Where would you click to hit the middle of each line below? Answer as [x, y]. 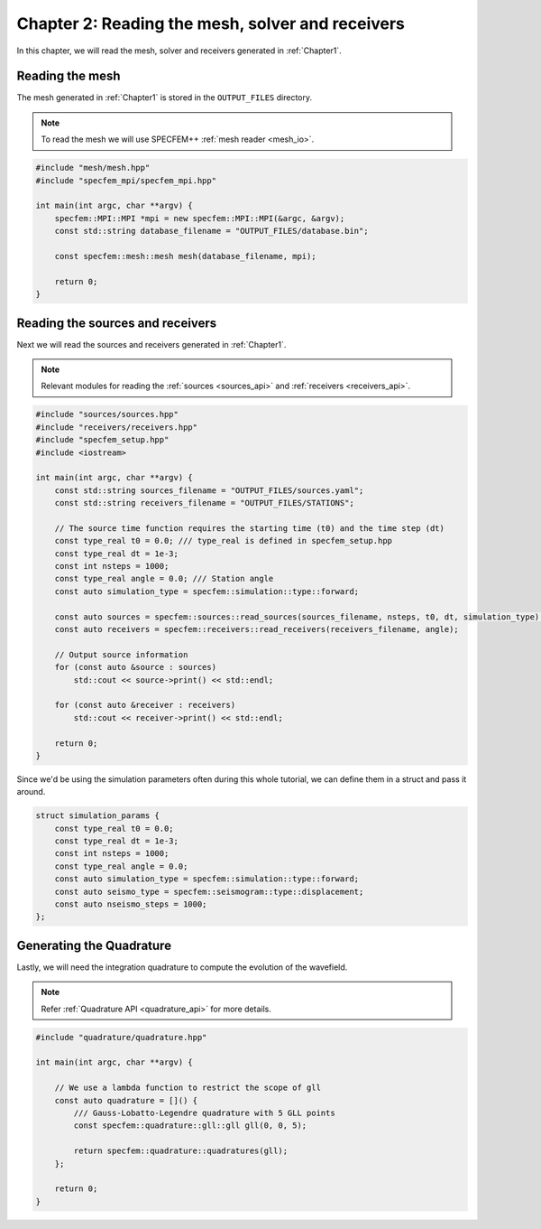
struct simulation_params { [97, 816]
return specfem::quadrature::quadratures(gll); [181, 1151]
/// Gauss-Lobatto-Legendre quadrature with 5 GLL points [204, 1113]
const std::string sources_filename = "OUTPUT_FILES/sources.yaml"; [209, 490]
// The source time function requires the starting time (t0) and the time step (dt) [250, 528]
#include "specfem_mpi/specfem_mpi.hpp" [126, 180]
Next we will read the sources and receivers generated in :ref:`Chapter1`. [151, 344]
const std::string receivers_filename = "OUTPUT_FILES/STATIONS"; [205, 503]
